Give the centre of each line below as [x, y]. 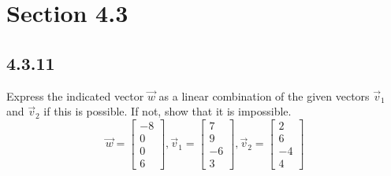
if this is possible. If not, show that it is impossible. [168, 111]
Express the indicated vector [75, 95]
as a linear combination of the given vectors [264, 95]
